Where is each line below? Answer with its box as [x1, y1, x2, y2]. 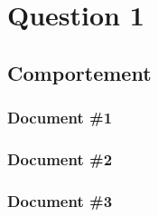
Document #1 [7, 106, 113, 129]
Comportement [7, 58, 152, 86]
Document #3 [7, 189, 113, 212]
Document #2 [7, 147, 113, 170]
